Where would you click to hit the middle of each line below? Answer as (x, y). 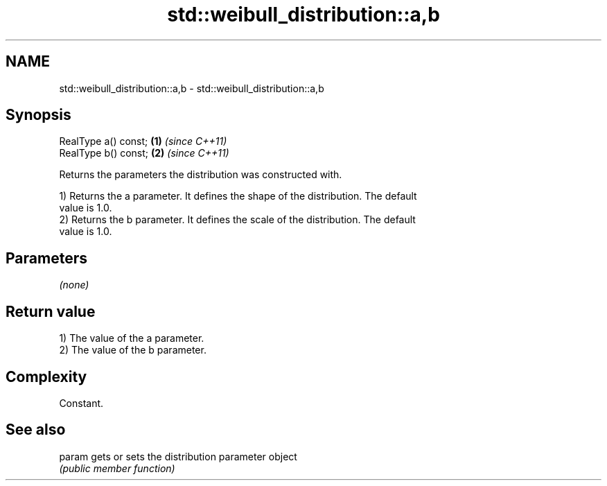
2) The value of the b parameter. (133, 350)
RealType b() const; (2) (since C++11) (144, 153)
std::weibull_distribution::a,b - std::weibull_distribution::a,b (192, 88)
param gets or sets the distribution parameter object (178, 456)
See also (36, 430)
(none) (74, 285)
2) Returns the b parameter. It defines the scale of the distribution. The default (237, 220)
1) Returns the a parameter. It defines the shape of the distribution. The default (238, 196)
